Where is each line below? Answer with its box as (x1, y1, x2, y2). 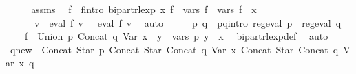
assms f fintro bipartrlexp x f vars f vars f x (31, 2, 257, 16)
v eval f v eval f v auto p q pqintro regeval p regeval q (34, 15, 342, 29)
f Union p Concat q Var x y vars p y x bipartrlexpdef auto (24, 29, 328, 43)
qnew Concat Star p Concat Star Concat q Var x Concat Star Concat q (10, 42, 339, 56)
